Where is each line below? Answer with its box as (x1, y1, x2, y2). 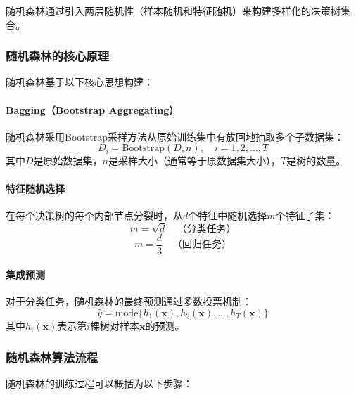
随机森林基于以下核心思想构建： (6, 75, 153, 89)
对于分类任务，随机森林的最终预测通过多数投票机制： (6, 294, 252, 309)
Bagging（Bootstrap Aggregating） (6, 102, 179, 117)
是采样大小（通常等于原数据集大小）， (108, 153, 281, 168)
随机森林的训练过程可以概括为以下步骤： (6, 375, 193, 390)
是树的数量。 (286, 153, 346, 168)
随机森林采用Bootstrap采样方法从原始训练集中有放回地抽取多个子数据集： (6, 129, 344, 143)
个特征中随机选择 (188, 207, 267, 222)
